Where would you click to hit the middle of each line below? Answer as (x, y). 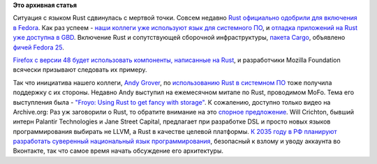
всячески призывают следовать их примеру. (80, 70)
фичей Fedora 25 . (38, 47)
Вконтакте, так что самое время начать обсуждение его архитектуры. (118, 151)
